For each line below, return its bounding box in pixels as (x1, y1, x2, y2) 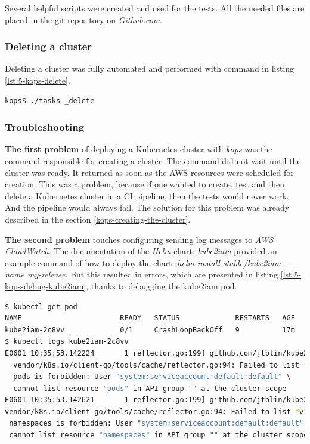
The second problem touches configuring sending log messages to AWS (5, 233, 274, 245)
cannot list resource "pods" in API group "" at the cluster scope (13, 384, 287, 393)
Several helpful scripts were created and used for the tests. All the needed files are (5, 2, 305, 14)
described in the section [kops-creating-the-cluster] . (5, 212, 191, 225)
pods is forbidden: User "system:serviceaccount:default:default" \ (13, 372, 291, 381)
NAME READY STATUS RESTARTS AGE (5, 314, 295, 323)
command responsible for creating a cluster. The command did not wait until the (5, 155, 301, 166)
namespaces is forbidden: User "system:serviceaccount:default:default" (9, 419, 304, 428)
